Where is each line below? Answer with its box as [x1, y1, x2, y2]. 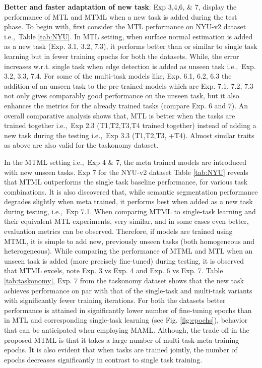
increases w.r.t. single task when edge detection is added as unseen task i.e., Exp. [4, 60, 256, 71]
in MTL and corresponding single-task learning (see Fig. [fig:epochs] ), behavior [4, 315, 248, 325]
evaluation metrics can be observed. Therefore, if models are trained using [4, 226, 233, 236]
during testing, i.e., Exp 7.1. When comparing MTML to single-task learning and [4, 206, 256, 216]
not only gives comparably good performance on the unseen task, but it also [4, 90, 239, 101]
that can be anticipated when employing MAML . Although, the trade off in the [4, 325, 249, 335]
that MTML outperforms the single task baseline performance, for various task [4, 176, 248, 187]
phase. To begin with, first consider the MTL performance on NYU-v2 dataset [4, 21, 246, 32]
